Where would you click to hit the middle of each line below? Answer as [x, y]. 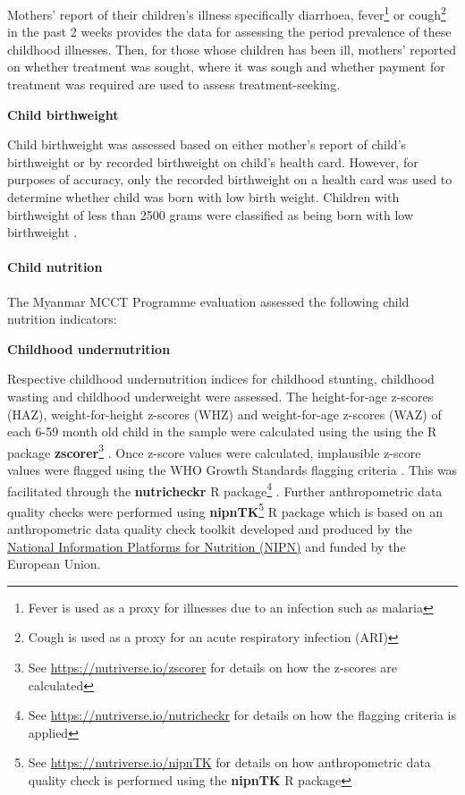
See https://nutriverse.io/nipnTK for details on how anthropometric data [229, 762]
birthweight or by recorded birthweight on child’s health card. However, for [213, 161]
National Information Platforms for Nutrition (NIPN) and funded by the [207, 546]
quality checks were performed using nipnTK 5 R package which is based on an [225, 510]
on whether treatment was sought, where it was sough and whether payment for [226, 67]
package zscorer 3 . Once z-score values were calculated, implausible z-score [214, 451]
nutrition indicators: [62, 319]
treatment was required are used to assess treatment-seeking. [174, 85]
